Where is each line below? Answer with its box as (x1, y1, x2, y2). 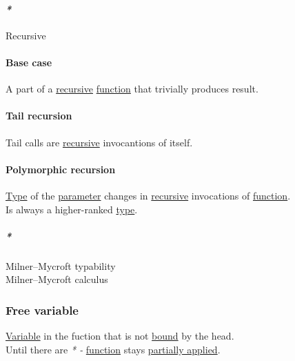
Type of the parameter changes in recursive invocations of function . (6, 188, 291, 202)
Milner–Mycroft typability (6, 258, 116, 273)
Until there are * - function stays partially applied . (6, 342, 221, 356)
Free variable (6, 301, 79, 318)
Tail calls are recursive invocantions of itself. (6, 135, 193, 149)
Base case (6, 55, 52, 69)
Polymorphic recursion (6, 162, 116, 176)
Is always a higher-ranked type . (6, 202, 138, 216)
